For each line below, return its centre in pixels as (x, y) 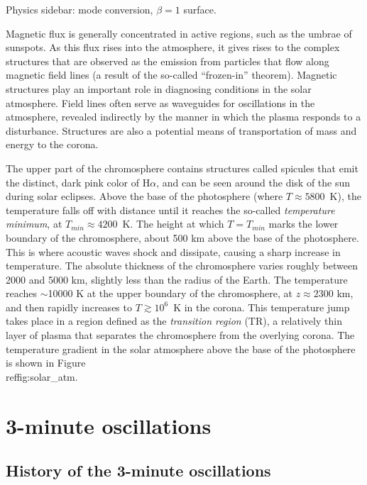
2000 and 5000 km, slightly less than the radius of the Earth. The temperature (177, 279)
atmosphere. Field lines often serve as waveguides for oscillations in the (160, 102)
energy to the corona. (52, 144)
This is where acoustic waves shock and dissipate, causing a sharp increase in (173, 251)
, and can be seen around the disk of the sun (253, 182)
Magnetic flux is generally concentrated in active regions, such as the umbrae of (179, 33)
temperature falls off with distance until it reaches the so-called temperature (170, 210)
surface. (200, 9)
